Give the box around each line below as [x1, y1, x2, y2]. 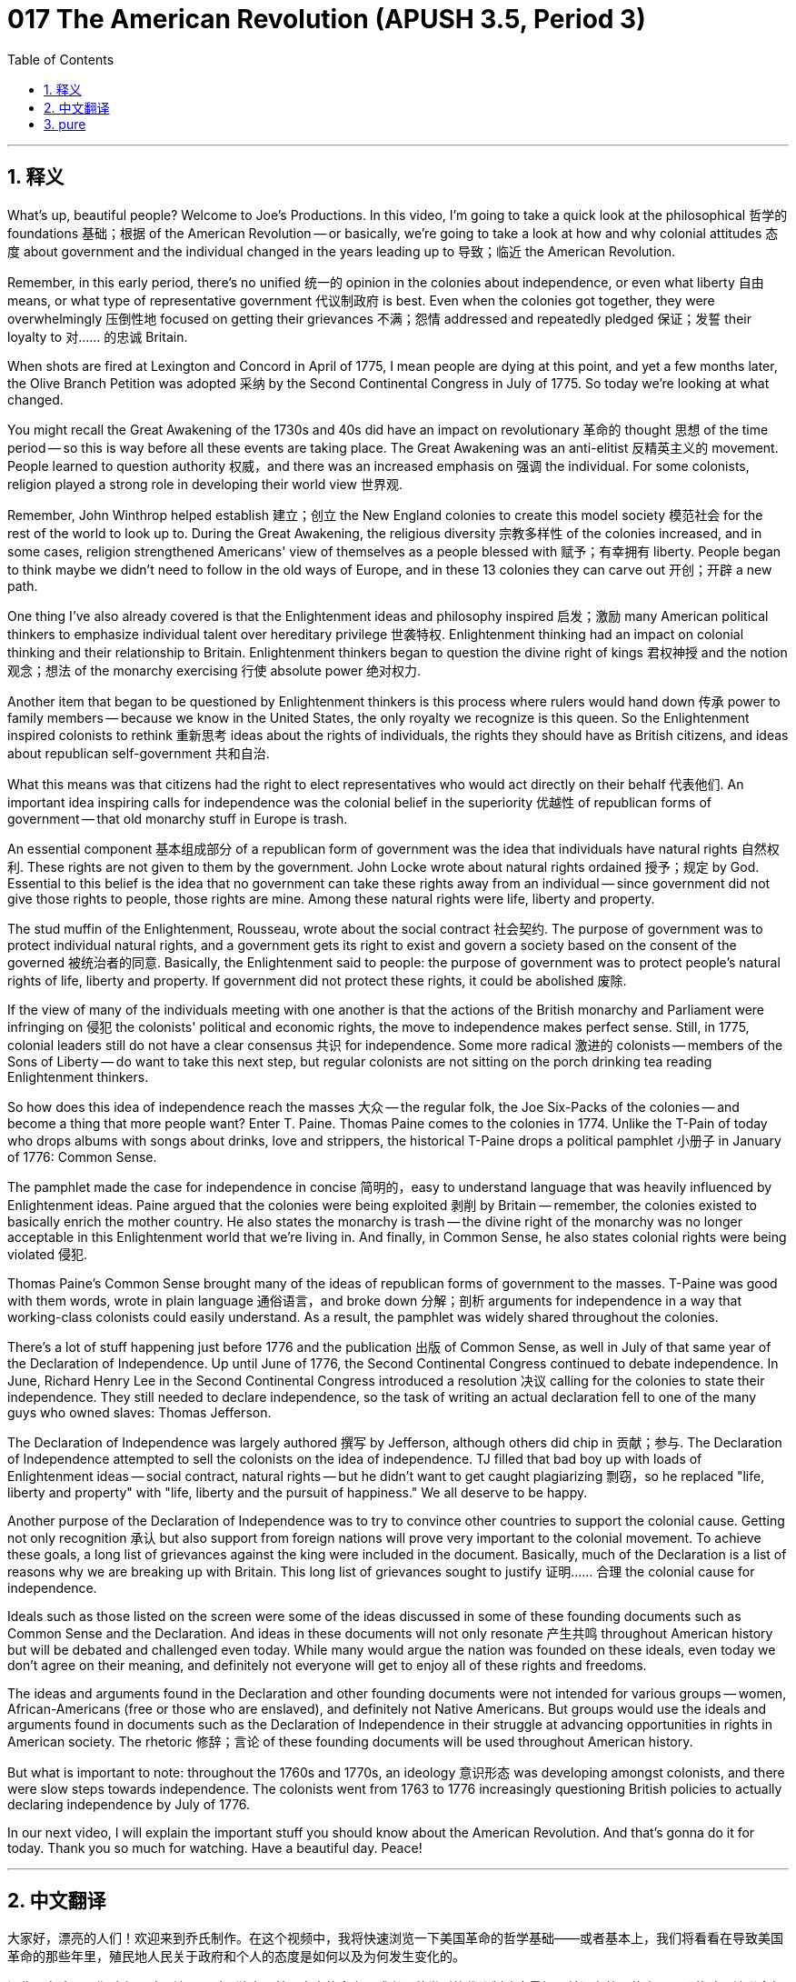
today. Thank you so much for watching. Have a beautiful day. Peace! [7, 1839, 423, 1856]
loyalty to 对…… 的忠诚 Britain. [7, 328, 188, 345]
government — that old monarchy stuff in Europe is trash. [7, 810, 348, 826]
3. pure [44, 115, 86, 132]
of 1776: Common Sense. [7, 1148, 157, 1165]
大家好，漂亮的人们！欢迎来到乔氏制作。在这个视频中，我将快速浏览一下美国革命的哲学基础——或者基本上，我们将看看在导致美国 [7, 1930, 783, 1947]
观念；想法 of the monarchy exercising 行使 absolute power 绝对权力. [7, 662, 422, 678]
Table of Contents [7, 51, 114, 67]
